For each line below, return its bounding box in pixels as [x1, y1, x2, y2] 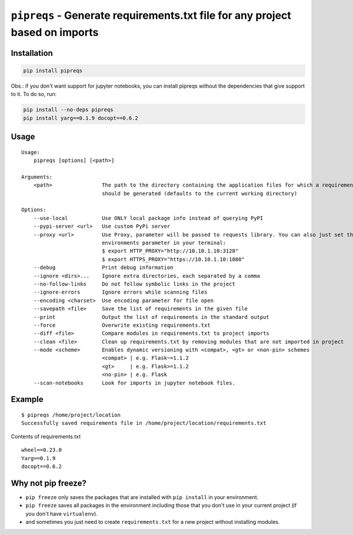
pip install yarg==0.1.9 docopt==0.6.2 [23, 115, 138, 121]
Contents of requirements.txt [11, 433, 81, 440]
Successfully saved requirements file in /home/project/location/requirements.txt [21, 420, 267, 427]
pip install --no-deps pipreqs [23, 107, 114, 113]
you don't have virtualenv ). [25, 510, 98, 517]
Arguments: [21, 174, 53, 180]
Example [11, 394, 44, 404]
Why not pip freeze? [11, 478, 86, 488]
